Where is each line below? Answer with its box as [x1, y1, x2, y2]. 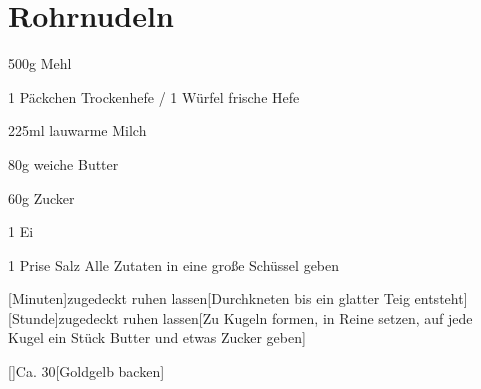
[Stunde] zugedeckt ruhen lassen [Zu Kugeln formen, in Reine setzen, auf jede [8, 307, 473, 328]
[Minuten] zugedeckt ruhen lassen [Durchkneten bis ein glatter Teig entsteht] [8, 288, 468, 309]
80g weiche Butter [8, 153, 119, 174]
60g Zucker [8, 187, 75, 208]
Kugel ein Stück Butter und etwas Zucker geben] [8, 327, 306, 348]
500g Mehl [8, 53, 72, 74]
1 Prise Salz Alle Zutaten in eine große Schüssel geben [8, 254, 340, 275]
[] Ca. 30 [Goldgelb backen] [8, 361, 165, 382]
